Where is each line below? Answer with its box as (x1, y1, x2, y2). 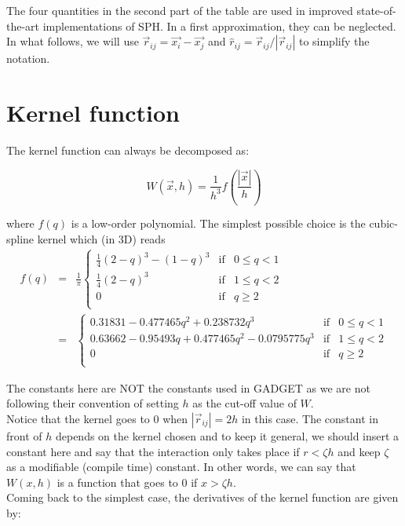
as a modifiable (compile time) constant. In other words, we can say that (6, 458, 356, 475)
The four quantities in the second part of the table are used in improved (6, 2, 353, 18)
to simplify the (298, 33, 370, 49)
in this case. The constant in (241, 410, 378, 426)
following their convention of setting (6, 395, 179, 411)
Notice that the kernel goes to (6, 410, 150, 426)
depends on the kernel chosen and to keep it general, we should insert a (55, 427, 400, 444)
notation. (6, 50, 50, 67)
